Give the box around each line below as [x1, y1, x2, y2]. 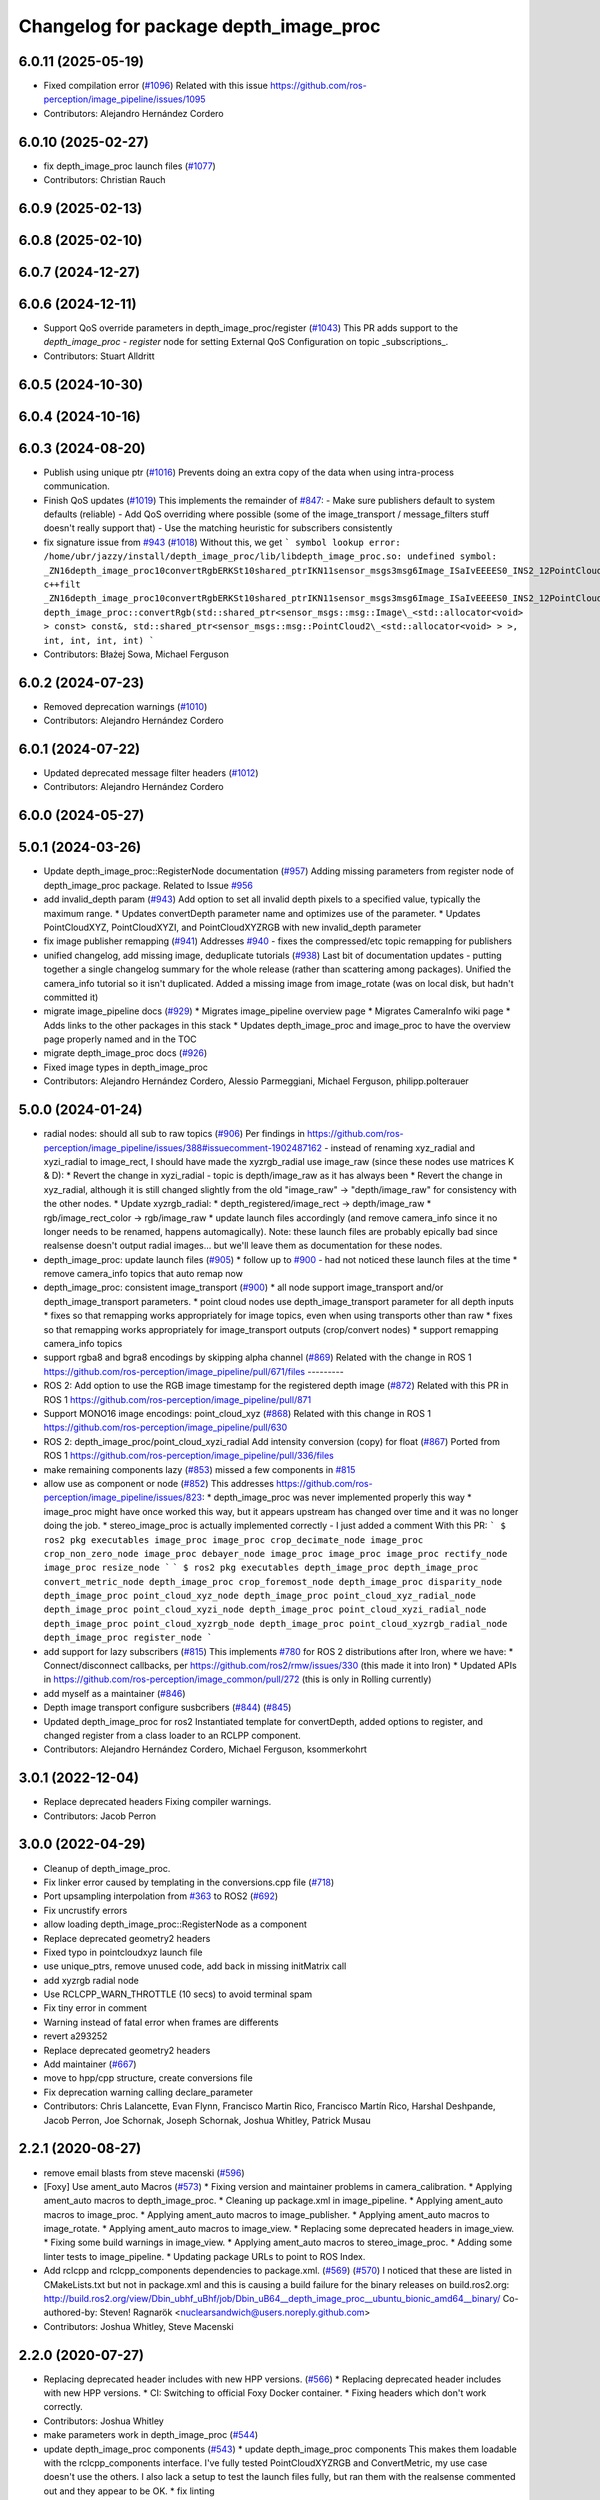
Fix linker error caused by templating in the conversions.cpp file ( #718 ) [43, 1876, 335, 1888]
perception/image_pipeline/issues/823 [43, 1491, 203, 1504]
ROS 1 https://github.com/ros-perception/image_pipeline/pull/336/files [43, 1450, 334, 1462]
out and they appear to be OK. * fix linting [43, 2485, 215, 2497]
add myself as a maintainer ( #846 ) [43, 1687, 186, 1699]
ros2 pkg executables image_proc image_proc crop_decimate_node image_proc [43, 1534, 424, 1545]
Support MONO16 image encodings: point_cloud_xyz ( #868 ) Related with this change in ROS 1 [43, 1407, 432, 1419]
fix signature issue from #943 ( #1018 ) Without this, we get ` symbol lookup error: [43, 536, 401, 548]
